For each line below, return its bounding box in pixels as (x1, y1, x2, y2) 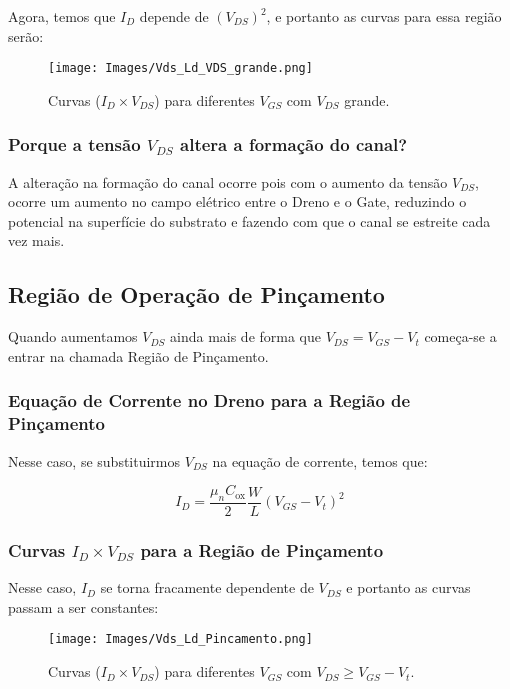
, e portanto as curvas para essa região (266, 6, 502, 26)
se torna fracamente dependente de (100, 577, 314, 598)
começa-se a (424, 326, 497, 347)
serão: (8, 25, 44, 46)
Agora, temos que (8, 6, 116, 26)
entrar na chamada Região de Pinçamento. (8, 345, 269, 366)
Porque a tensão (8, 132, 141, 157)
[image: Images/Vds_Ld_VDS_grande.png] (48, 61, 313, 76)
